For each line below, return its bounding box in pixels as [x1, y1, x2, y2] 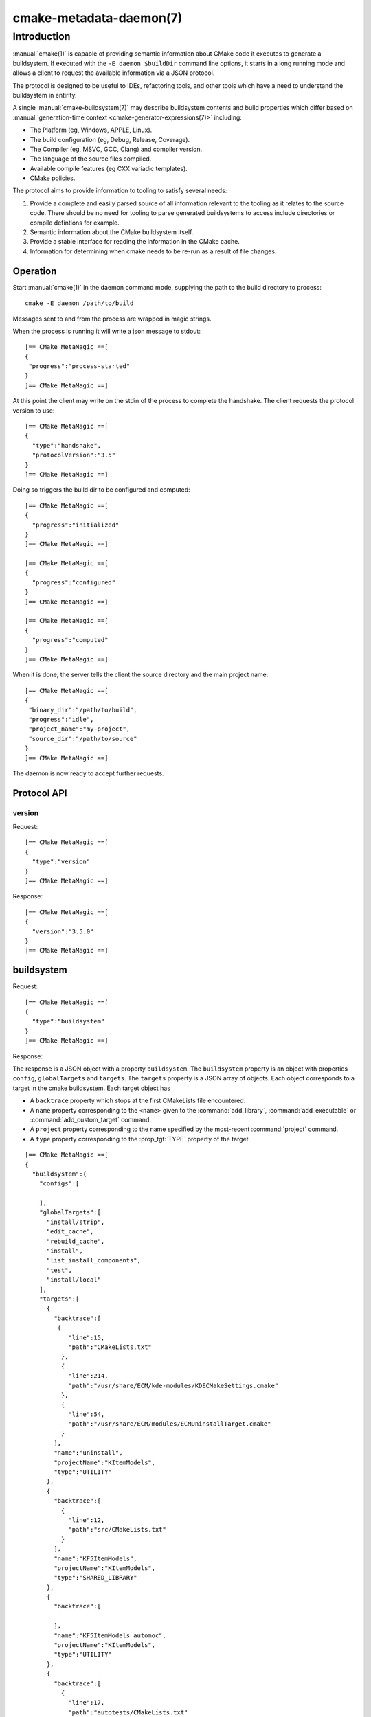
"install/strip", [46, 1218, 105, 1226]
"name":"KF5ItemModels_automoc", [54, 1631, 166, 1639]
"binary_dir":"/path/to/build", [28, 706, 137, 714]
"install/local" [46, 1276, 102, 1284]
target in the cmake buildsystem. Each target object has [12, 1084, 171, 1092]
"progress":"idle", [28, 715, 94, 723]
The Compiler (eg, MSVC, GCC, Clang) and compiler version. [30, 145, 203, 153]
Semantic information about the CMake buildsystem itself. [30, 228, 194, 236]
